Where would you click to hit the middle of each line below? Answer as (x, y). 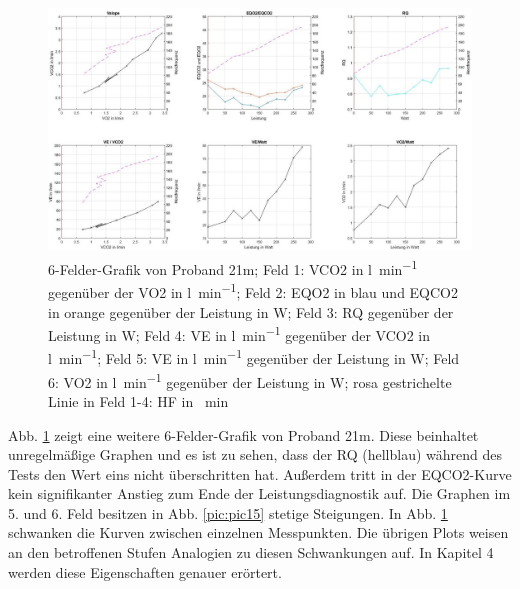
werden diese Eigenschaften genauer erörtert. (145, 571)
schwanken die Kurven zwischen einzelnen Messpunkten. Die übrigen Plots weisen (258, 532)
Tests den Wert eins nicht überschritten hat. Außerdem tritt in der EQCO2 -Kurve (260, 473)
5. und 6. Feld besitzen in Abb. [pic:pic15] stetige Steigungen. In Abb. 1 (228, 512)
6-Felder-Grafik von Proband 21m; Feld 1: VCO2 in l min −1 (233, 267)
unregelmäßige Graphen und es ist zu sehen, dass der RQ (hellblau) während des (255, 454)
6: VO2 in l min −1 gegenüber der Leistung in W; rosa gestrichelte (250, 380)
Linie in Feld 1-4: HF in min (138, 400)
